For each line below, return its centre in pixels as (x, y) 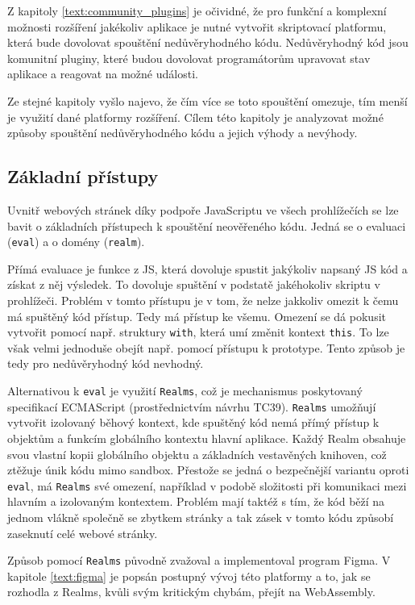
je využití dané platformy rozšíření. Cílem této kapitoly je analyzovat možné (195, 117)
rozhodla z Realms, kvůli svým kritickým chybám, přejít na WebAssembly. (191, 592)
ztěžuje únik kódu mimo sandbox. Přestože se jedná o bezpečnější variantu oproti (208, 470)
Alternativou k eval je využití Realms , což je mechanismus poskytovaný (185, 391)
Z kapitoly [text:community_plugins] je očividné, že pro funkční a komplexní (197, 10)
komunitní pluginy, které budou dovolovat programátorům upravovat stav (189, 58)
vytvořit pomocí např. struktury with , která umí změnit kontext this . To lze (198, 332)
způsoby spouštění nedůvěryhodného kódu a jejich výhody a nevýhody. (183, 133)
